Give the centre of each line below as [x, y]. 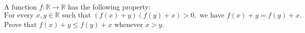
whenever [128, 24]
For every [19, 15]
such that [77, 15]
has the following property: [109, 6]
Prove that [21, 24]
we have [212, 15]
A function [21, 6]
